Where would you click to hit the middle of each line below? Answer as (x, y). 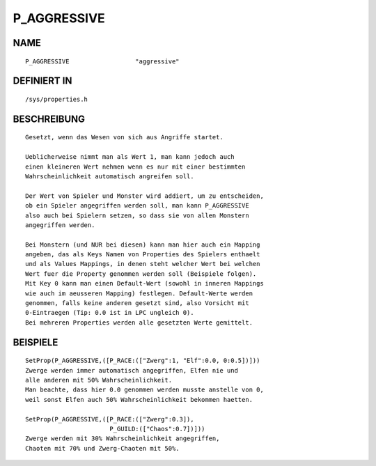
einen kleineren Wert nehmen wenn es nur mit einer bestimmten (135, 166)
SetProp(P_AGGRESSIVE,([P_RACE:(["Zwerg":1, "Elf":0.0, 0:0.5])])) (143, 361)
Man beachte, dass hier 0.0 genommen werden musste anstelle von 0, (144, 390)
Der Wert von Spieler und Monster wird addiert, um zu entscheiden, (144, 196)
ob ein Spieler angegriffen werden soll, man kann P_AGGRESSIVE (138, 206)
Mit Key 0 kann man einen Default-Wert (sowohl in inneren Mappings (144, 284)
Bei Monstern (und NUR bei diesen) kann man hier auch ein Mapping (143, 244)
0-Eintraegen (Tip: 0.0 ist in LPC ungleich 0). (110, 313)
